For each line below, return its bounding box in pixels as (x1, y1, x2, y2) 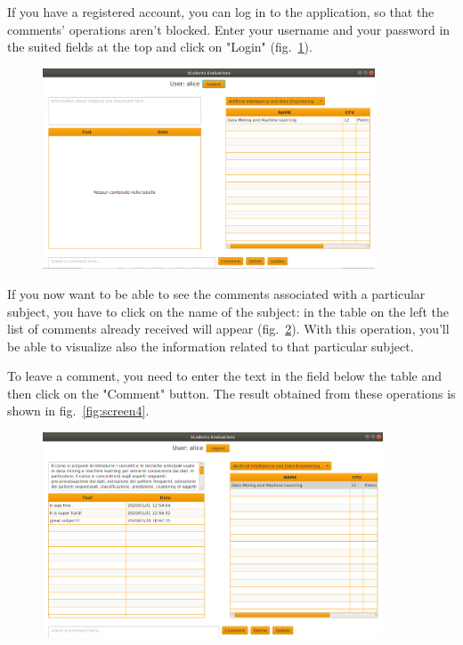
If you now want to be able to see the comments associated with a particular (7, 284, 426, 302)
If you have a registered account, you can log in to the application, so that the (7, 3, 435, 20)
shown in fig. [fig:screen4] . (7, 401, 150, 420)
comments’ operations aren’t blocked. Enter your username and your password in (7, 20, 451, 38)
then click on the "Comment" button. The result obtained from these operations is (7, 383, 456, 402)
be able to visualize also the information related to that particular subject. (7, 336, 414, 355)
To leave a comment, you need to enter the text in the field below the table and (7, 367, 443, 385)
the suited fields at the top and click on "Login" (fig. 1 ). (7, 37, 313, 56)
